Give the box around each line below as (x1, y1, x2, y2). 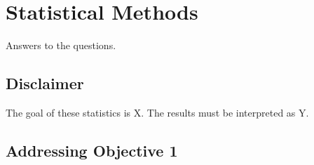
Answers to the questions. (6, 38, 116, 53)
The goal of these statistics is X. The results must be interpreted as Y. (6, 105, 309, 119)
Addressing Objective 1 (6, 139, 178, 161)
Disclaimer (6, 72, 84, 94)
